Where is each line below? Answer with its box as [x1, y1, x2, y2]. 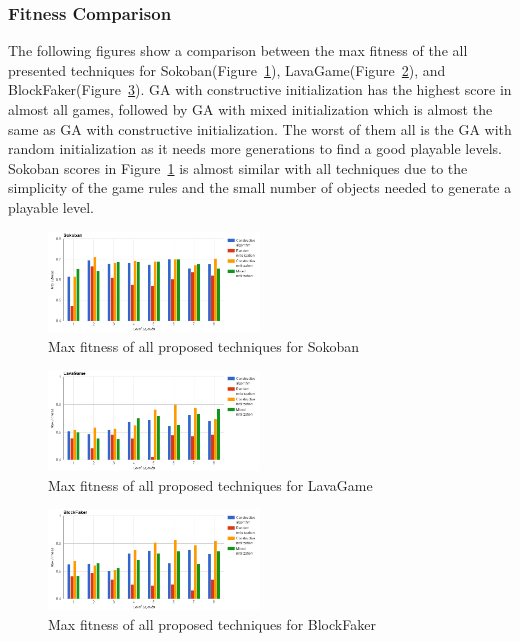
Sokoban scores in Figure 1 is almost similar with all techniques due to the [8, 157, 468, 178]
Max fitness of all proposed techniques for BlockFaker [48, 613, 376, 634]
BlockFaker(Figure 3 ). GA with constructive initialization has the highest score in [8, 79, 512, 100]
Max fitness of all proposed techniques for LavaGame [48, 474, 373, 495]
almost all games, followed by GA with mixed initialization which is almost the [8, 99, 493, 119]
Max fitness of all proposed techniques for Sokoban [48, 335, 360, 356]
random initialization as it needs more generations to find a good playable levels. [8, 138, 502, 159]
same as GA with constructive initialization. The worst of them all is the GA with [8, 118, 512, 139]
